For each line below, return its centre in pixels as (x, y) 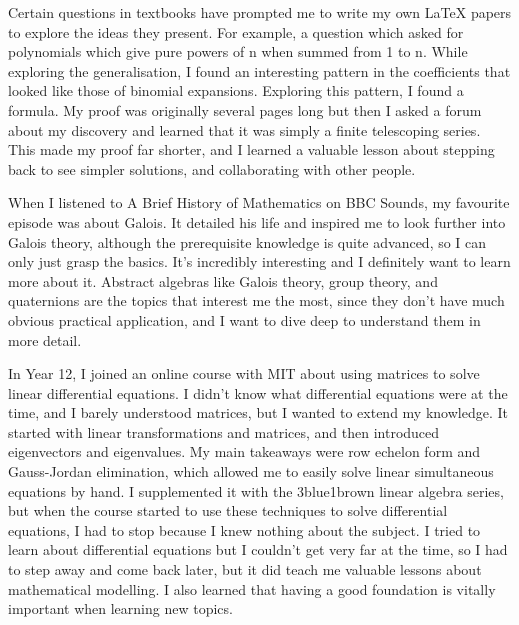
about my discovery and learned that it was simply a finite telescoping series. (244, 129)
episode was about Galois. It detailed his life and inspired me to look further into (257, 221)
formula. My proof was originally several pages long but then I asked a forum (245, 109)
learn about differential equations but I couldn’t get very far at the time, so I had (258, 549)
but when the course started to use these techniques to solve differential (228, 510)
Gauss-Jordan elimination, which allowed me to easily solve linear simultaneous (251, 471)
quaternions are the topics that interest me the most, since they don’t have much (256, 300)
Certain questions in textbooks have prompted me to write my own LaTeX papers (260, 12)
